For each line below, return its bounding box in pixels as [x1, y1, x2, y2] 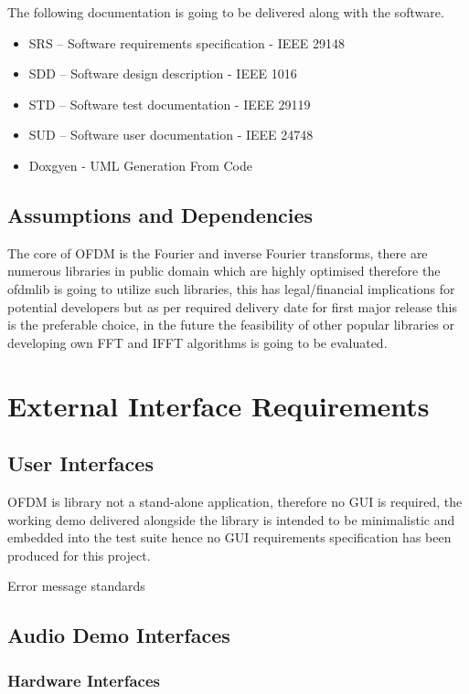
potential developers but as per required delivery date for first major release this [7, 297, 457, 316]
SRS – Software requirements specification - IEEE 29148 [28, 33, 346, 52]
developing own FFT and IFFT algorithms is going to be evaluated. [7, 332, 388, 352]
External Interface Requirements [7, 386, 430, 424]
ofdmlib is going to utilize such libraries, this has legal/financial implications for [7, 279, 455, 298]
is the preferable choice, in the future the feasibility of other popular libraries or [7, 315, 455, 334]
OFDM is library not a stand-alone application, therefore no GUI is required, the [7, 491, 463, 510]
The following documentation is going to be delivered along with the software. [7, 3, 444, 21]
